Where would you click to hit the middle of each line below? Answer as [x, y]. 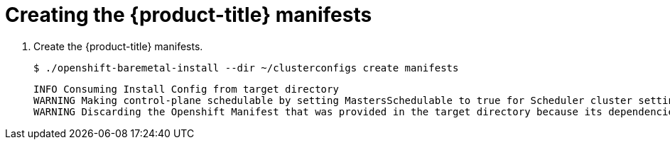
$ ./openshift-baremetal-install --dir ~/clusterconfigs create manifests [246, 68]
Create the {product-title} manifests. [118, 46]
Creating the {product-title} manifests [189, 15]
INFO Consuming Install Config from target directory [186, 89]
